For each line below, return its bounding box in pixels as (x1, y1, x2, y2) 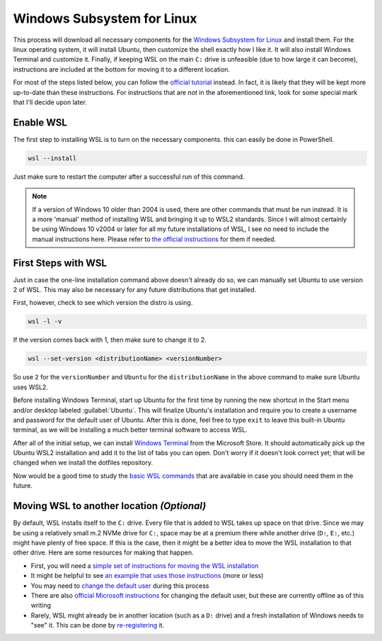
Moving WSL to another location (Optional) (13, 500, 207, 512)
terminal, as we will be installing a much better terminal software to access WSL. (13, 425, 248, 434)
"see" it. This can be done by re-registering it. (30, 621, 165, 630)
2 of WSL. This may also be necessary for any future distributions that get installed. (13, 286, 257, 294)
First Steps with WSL (13, 257, 108, 269)
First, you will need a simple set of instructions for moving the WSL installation (30, 561, 259, 570)
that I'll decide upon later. (13, 98, 88, 106)
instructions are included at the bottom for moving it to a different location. (13, 65, 230, 74)
